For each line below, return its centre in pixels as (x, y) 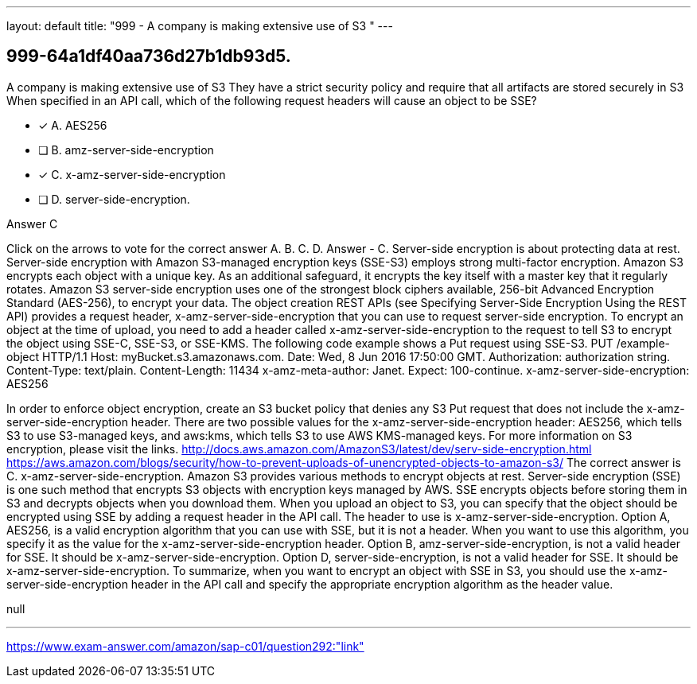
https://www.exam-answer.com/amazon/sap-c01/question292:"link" (185, 646)
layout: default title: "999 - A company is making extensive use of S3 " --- (200, 26)
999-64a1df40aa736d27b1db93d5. (149, 56)
